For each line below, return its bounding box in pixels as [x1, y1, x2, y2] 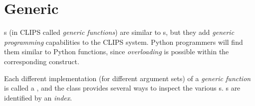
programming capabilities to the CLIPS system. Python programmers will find [4, 36, 243, 47]
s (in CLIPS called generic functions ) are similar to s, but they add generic [4, 27, 235, 37]
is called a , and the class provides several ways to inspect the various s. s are [4, 83, 241, 93]
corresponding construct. [4, 56, 79, 66]
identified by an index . [4, 92, 72, 103]
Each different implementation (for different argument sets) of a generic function [4, 73, 251, 83]
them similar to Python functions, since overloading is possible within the [4, 46, 229, 57]
